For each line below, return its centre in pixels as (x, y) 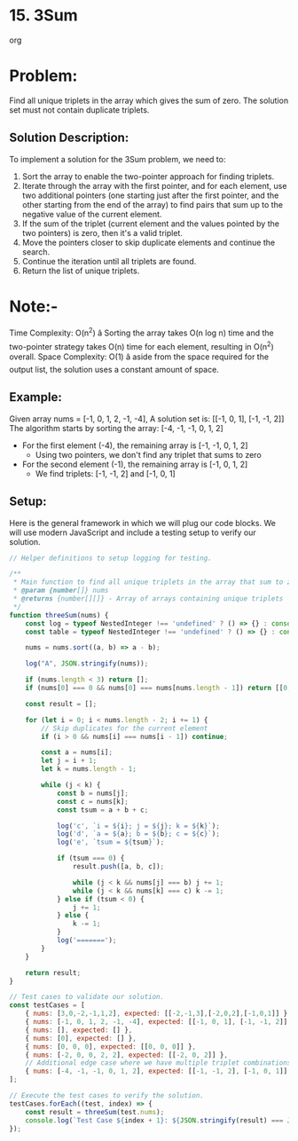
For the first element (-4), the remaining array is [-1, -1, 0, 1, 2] (135, 445)
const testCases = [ (47, 1005)
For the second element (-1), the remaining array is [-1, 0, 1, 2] (135, 464)
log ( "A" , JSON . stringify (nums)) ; (87, 664)
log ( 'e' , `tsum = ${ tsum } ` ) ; (110, 842)
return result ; (53, 972)
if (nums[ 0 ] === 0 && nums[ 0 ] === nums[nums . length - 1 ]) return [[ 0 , (158, 689)
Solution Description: (69, 138)
